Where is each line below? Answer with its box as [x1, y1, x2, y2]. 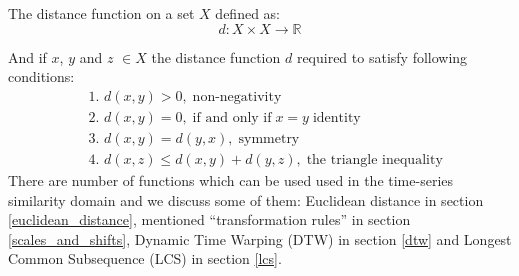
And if [8, 46, 47, 67]
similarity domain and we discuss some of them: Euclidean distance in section [8, 189, 484, 210]
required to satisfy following [296, 46, 468, 67]
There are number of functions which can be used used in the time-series [8, 169, 454, 190]
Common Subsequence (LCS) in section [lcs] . [8, 248, 282, 269]
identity [312, 110, 361, 125]
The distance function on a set [8, 3, 195, 23]
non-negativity [192, 89, 282, 104]
